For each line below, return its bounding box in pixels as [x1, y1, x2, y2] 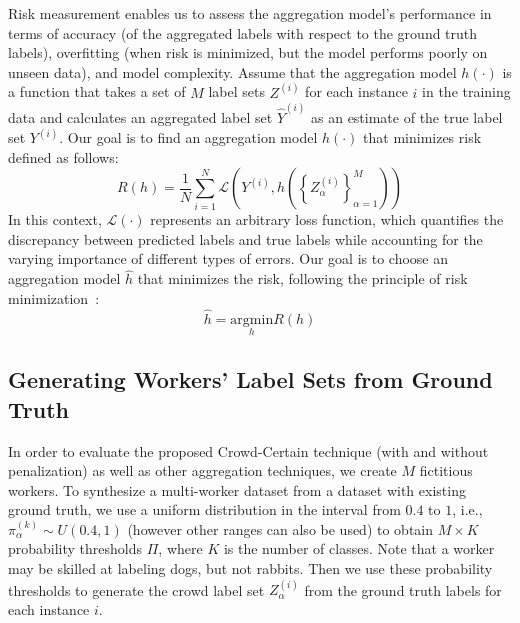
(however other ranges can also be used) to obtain [127, 518, 434, 539]
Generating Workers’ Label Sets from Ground [8, 364, 493, 395]
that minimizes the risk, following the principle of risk [137, 268, 468, 289]
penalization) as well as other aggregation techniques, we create [8, 460, 397, 481]
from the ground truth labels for [304, 579, 502, 600]
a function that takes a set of [8, 81, 186, 102]
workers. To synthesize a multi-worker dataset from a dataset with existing [8, 479, 466, 500]
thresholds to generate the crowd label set [8, 579, 265, 600]
